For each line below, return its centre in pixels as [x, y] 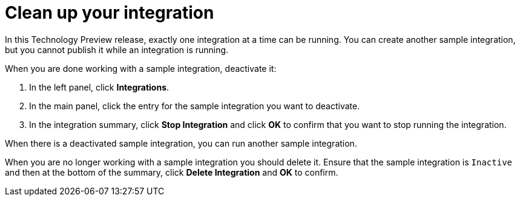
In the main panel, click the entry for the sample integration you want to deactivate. [195, 106]
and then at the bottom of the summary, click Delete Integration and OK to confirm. [172, 172]
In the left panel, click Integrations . [99, 87]
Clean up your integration [110, 13]
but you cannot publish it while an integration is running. [117, 49]
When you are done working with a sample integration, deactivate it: [141, 68]
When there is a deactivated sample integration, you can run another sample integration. [181, 143]
